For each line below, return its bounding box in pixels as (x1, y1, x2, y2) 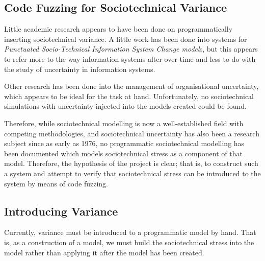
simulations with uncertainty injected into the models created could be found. (4, 101, 247, 111)
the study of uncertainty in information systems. (4, 63, 155, 74)
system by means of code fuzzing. (4, 178, 108, 188)
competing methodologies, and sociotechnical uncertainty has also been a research (4, 128, 259, 138)
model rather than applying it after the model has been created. (4, 247, 204, 257)
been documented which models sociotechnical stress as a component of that (4, 148, 243, 158)
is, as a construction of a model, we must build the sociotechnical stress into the (4, 236, 254, 247)
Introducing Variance (4, 203, 118, 219)
